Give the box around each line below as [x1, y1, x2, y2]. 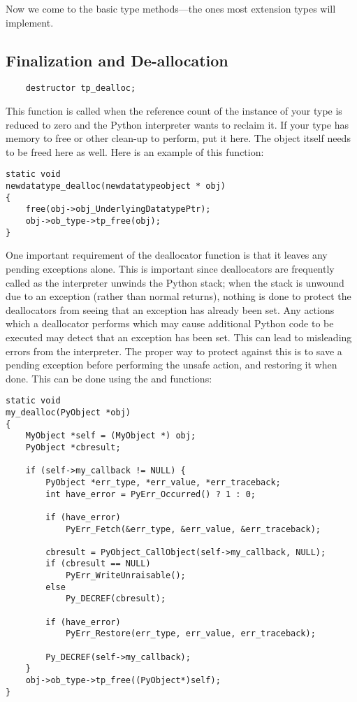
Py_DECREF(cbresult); [65, 594, 166, 604]
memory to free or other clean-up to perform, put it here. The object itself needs [6, 131, 351, 145]
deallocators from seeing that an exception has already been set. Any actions [6, 302, 335, 317]
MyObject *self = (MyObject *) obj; [25, 431, 196, 441]
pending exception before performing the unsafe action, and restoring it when [6, 357, 337, 372]
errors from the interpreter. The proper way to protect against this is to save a [6, 343, 342, 358]
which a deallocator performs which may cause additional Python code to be [6, 316, 334, 331]
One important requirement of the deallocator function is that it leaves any [6, 248, 328, 262]
